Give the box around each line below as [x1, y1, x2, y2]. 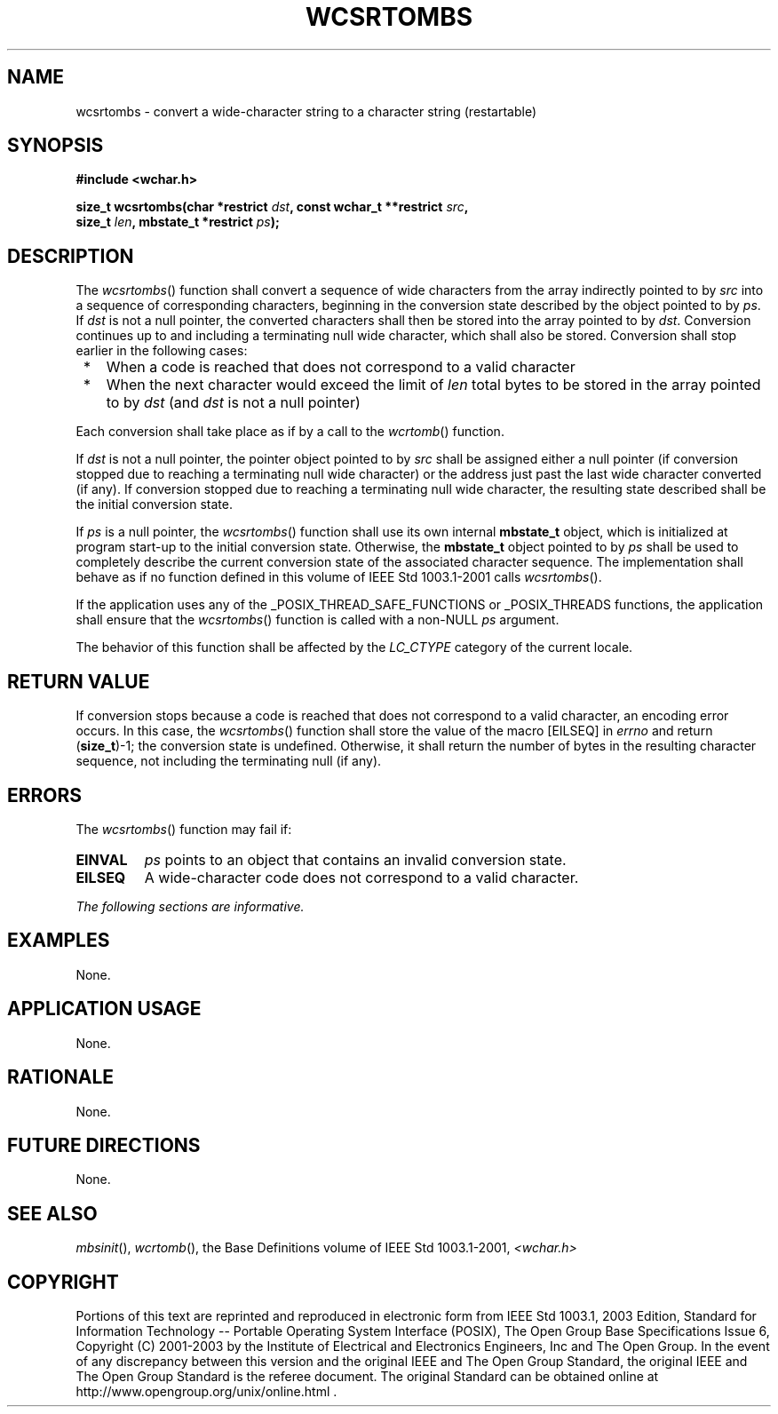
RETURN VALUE [7, 670, 150, 693]
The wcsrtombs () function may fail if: [75, 821, 292, 837]
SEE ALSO [7, 1202, 98, 1225]
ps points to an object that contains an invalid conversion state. [144, 850, 567, 869]
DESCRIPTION [7, 244, 134, 267]
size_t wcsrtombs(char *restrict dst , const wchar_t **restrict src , [75, 199, 469, 215]
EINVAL [75, 850, 128, 869]
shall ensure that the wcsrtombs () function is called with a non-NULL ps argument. [75, 612, 560, 628]
